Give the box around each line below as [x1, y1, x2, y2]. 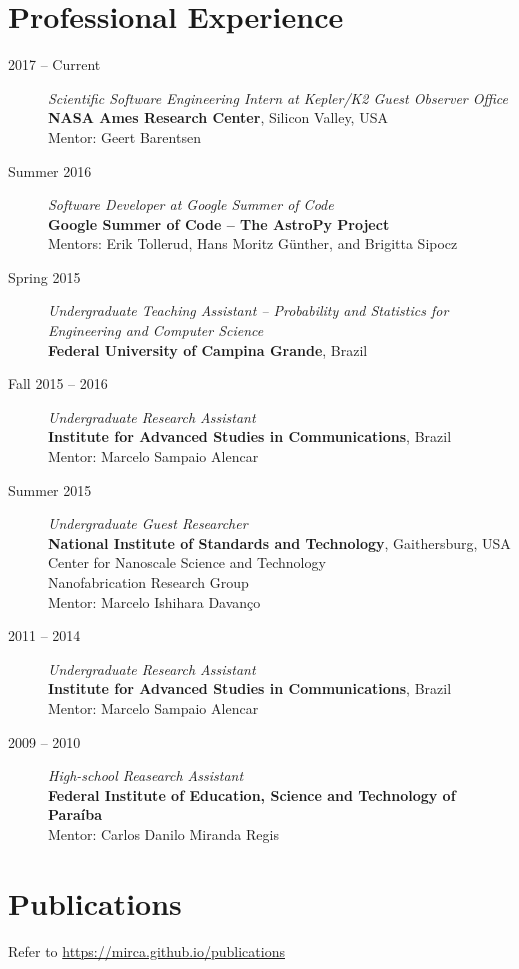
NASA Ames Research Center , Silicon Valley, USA [48, 107, 388, 128]
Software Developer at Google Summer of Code [48, 194, 334, 215]
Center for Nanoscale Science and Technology [48, 552, 326, 573]
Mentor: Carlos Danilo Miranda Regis [48, 823, 279, 844]
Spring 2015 [8, 266, 81, 287]
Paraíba [48, 804, 103, 825]
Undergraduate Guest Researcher [48, 513, 248, 534]
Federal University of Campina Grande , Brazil [48, 339, 368, 360]
